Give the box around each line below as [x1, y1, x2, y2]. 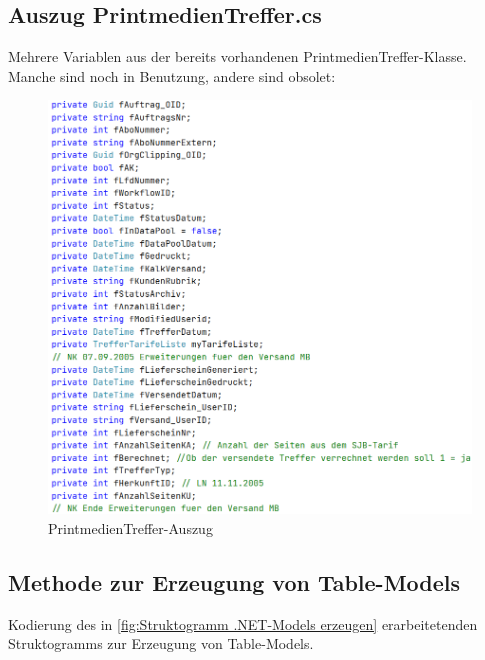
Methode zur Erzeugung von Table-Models [8, 567, 461, 597]
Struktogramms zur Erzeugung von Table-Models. [8, 633, 314, 654]
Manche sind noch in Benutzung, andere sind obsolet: [8, 65, 336, 86]
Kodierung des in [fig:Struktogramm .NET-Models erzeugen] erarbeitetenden [8, 613, 478, 634]
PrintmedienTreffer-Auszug [48, 518, 213, 539]
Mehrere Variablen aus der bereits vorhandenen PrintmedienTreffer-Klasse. [8, 46, 467, 67]
